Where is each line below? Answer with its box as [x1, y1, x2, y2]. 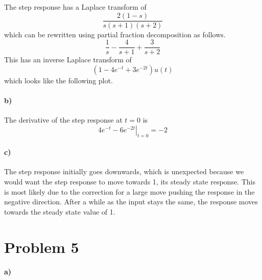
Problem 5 [4, 236, 79, 257]
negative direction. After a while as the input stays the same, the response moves [4, 196, 258, 207]
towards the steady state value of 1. [4, 206, 115, 217]
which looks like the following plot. [4, 75, 113, 85]
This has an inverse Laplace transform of [4, 54, 132, 65]
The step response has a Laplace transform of [4, 2, 147, 12]
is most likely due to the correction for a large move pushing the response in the [4, 186, 255, 197]
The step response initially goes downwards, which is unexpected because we [4, 166, 244, 177]
